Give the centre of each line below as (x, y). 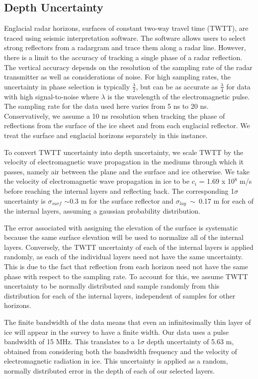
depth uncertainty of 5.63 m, (190, 341)
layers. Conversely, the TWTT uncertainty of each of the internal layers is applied (129, 247)
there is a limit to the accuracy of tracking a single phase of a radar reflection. (123, 57)
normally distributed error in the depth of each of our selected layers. (110, 370)
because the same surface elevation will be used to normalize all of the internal (124, 237)
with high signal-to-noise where (51, 96)
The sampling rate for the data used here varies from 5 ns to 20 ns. (106, 106)
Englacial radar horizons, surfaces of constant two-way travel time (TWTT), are (126, 28)
